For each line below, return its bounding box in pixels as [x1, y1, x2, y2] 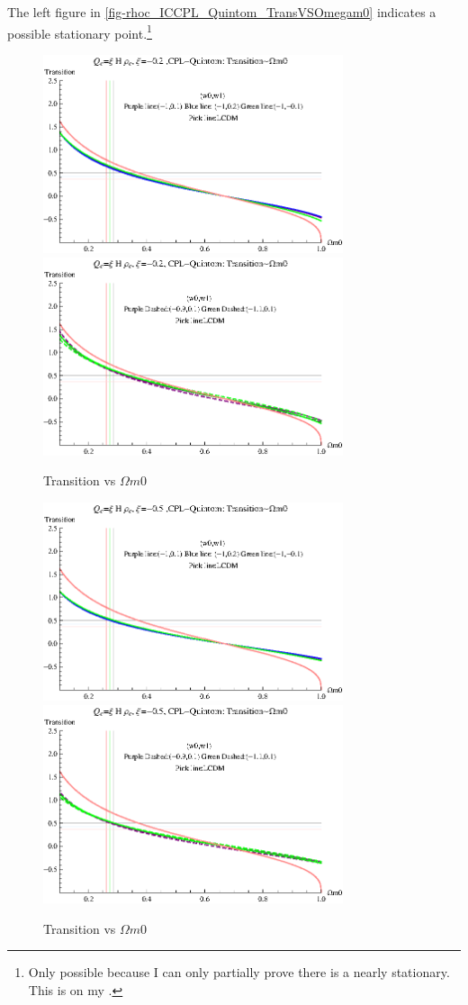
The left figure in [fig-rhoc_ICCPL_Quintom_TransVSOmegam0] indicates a [7, 3, 436, 21]
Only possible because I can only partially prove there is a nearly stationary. [28, 963, 450, 982]
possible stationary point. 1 [7, 21, 152, 42]
